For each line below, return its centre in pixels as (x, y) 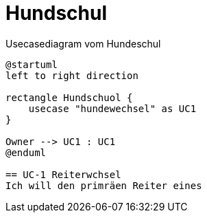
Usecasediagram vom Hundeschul (83, 43)
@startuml (32, 64)
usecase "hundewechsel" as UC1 (112, 108)
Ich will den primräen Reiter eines (104, 185)
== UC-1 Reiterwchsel (63, 174)
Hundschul (57, 13)
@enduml (26, 152)
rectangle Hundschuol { (69, 97)
